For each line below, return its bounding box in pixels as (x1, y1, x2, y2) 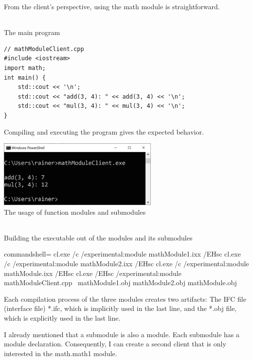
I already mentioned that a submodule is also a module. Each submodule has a (4, 329, 240, 339)
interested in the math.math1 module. (4, 348, 117, 358)
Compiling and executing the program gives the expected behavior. (4, 126, 204, 137)
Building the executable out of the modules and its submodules (4, 232, 193, 242)
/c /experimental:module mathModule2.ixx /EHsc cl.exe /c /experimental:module (4, 258, 249, 269)
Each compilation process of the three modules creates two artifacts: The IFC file (4, 293, 246, 304)
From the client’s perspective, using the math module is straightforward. (4, 1, 220, 11)
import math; (4, 64, 46, 71)
